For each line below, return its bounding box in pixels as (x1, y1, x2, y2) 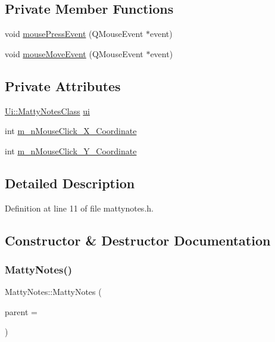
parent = (5, 305, 37, 318)
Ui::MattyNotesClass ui (5, 104, 90, 117)
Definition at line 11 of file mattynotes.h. (5, 201, 154, 214)
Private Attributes (5, 76, 121, 95)
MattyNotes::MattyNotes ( (5, 285, 102, 298)
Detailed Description (5, 173, 135, 192)
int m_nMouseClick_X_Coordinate (5, 125, 137, 137)
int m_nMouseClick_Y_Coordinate (5, 144, 137, 157)
